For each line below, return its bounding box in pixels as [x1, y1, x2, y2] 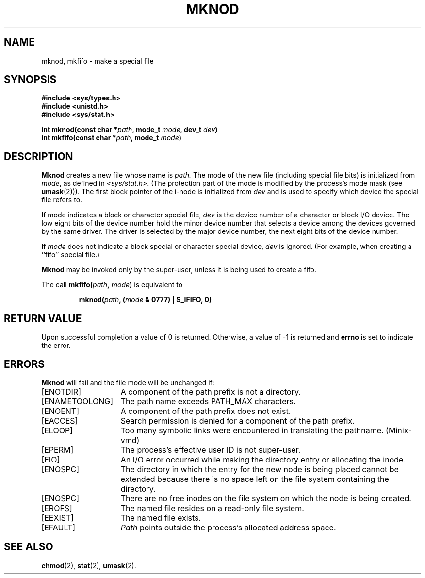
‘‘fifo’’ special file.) [41, 250, 100, 259]
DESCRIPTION [4, 150, 73, 163]
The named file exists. [120, 512, 201, 523]
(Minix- [386, 425, 412, 435]
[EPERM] [41, 445, 74, 455]
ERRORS [4, 358, 45, 370]
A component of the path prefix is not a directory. [120, 386, 301, 396]
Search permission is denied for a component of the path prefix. [120, 415, 355, 426]
